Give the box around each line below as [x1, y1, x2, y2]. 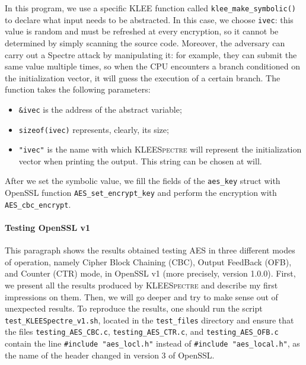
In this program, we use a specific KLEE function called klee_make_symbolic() [5, 2, 296, 14]
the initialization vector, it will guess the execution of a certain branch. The [5, 71, 280, 84]
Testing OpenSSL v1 [5, 221, 90, 233]
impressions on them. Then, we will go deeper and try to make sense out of [5, 290, 278, 303]
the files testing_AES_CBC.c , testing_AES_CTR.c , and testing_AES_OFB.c [5, 325, 279, 338]
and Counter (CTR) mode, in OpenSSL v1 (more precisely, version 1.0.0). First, [5, 267, 296, 280]
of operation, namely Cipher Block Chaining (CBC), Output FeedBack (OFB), [5, 255, 292, 268]
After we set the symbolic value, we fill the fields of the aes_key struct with [5, 174, 280, 187]
